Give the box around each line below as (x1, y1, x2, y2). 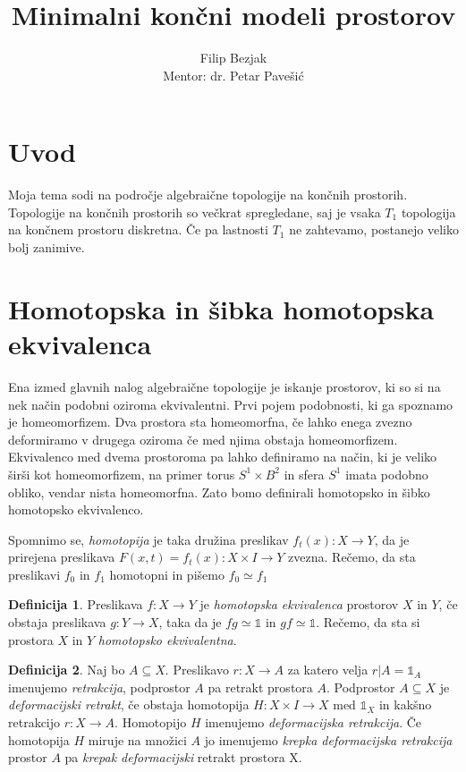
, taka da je (158, 613, 222, 632)
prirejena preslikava (8, 547, 115, 566)
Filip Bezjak (199, 48, 267, 67)
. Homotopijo (114, 713, 187, 732)
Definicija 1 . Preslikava (8, 595, 143, 614)
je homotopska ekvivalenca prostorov (199, 595, 399, 614)
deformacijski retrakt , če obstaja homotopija (8, 695, 250, 714)
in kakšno (378, 695, 432, 714)
